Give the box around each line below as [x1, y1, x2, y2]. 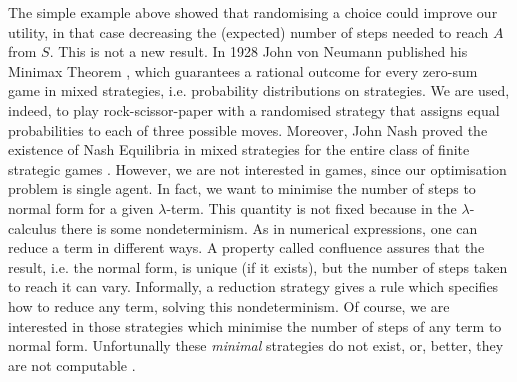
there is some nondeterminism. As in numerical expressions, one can [60, 217, 478, 238]
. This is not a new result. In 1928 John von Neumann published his [49, 41, 468, 62]
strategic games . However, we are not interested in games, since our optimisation [8, 158, 507, 179]
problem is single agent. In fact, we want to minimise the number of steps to [8, 178, 476, 199]
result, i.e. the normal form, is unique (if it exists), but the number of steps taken [8, 256, 508, 277]
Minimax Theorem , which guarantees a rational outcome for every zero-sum [8, 60, 478, 81]
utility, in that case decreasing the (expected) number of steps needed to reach [8, 21, 489, 42]
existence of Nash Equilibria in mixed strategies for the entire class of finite [8, 139, 470, 160]
